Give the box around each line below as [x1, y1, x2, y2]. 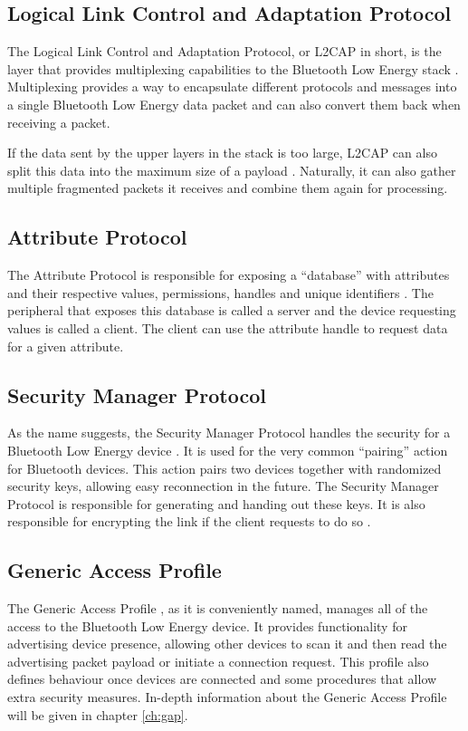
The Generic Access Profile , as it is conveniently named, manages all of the [7, 599, 428, 618]
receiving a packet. [7, 112, 110, 131]
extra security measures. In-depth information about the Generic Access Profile [7, 688, 447, 707]
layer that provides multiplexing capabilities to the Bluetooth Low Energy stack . [7, 59, 459, 78]
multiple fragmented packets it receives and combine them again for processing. [7, 178, 448, 197]
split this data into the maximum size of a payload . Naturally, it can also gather [7, 160, 456, 179]
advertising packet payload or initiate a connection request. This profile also [7, 651, 429, 670]
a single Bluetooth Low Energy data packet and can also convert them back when [7, 94, 461, 113]
